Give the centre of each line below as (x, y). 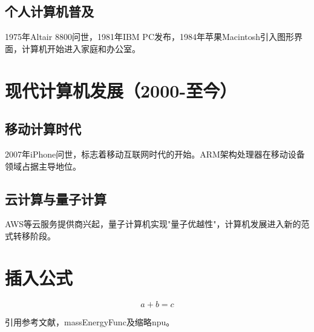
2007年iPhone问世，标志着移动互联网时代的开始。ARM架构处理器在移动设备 (155, 154)
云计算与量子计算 (56, 198)
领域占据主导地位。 (43, 166)
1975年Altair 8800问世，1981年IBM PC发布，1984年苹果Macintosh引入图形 (150, 37)
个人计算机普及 (49, 11)
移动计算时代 (43, 129)
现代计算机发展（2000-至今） (121, 90)
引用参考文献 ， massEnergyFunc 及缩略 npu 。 (90, 321)
